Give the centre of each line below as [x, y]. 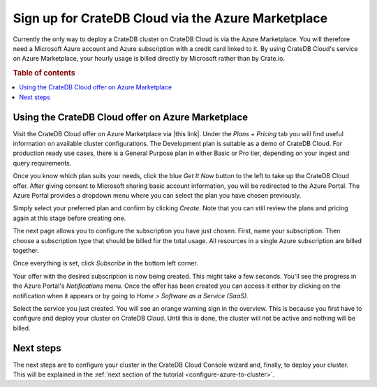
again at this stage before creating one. [69, 218]
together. [26, 250]
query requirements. [42, 163]
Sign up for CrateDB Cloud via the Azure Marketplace [170, 18]
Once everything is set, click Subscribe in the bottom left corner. [105, 263]
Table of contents [44, 73]
